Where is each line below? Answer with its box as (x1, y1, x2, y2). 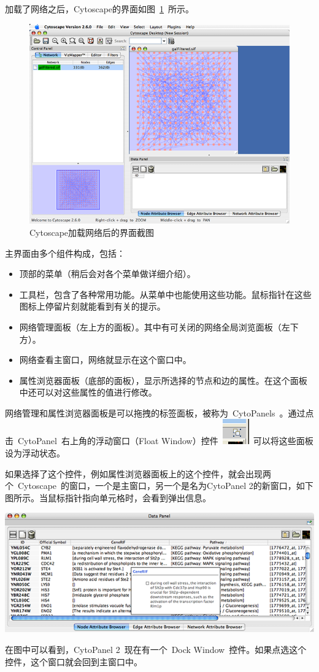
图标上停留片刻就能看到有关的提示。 (19, 300, 166, 313)
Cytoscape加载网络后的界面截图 (29, 225, 155, 238)
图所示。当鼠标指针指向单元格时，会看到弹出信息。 (5, 491, 211, 504)
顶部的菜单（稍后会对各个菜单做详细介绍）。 (19, 267, 196, 280)
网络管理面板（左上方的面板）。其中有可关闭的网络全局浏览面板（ (19, 320, 282, 333)
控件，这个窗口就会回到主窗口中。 (5, 655, 142, 668)
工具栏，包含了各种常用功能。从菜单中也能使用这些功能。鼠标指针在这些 (19, 287, 312, 300)
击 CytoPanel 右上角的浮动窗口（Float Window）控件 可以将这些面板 (5, 434, 313, 447)
